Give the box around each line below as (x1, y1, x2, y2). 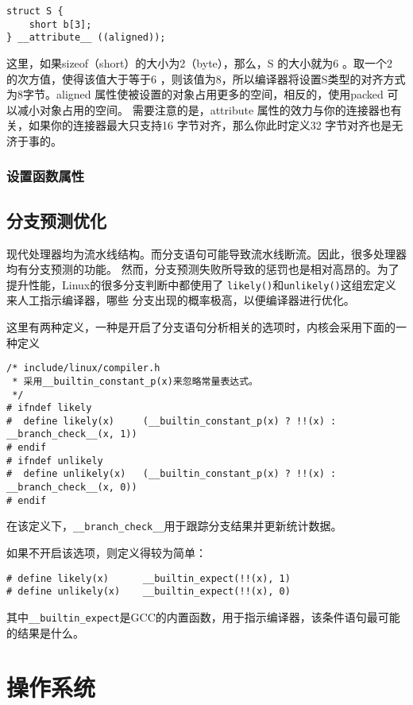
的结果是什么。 (6, 624, 84, 641)
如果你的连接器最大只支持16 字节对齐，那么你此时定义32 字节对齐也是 (28, 117, 392, 134)
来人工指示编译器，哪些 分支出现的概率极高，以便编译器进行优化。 (6, 292, 355, 308)
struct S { (6, 6, 64, 17)
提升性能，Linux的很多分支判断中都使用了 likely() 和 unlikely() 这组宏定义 (6, 276, 396, 292)
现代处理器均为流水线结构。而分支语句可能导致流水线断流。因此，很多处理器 (6, 245, 407, 261)
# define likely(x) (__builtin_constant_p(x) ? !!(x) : (6, 415, 337, 427)
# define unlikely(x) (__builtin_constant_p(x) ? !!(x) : (6, 468, 337, 480)
